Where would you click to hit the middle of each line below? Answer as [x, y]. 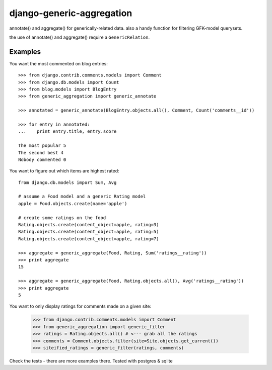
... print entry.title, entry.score [67, 131]
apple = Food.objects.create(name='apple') [73, 203]
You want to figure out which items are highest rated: [64, 171]
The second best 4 [41, 153]
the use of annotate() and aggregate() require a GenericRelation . [80, 37]
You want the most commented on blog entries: [59, 63]
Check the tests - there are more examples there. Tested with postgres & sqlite [91, 361]
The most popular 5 [42, 146]
